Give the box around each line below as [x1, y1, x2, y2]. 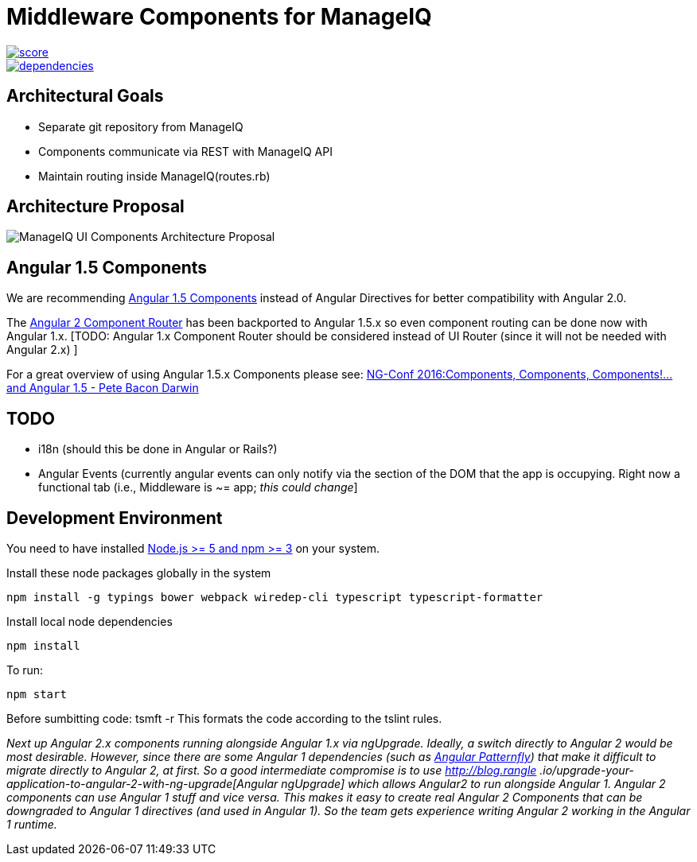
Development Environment [6, 507, 223, 528]
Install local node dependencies [6, 614, 173, 628]
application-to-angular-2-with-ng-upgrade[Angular [6, 776, 278, 790]
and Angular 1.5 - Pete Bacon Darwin [6, 381, 199, 395]
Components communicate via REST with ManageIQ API [38, 144, 333, 158]
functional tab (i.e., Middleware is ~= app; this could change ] [38, 480, 358, 495]
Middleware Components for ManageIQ [6, 3, 432, 30]
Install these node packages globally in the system [6, 565, 271, 580]
